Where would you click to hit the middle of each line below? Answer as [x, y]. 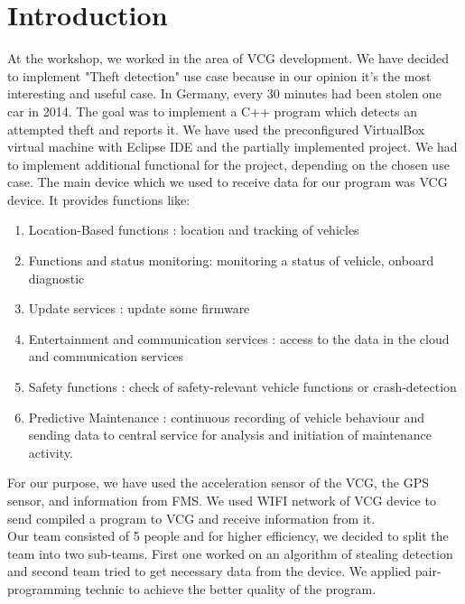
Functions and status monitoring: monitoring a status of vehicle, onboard [231, 260]
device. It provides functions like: [99, 199]
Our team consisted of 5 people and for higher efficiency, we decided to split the [228, 536]
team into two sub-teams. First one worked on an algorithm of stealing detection [230, 553]
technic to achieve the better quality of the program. [231, 588]
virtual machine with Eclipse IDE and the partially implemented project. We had [232, 147]
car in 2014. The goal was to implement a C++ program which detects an [213, 111]
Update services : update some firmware [139, 308]
